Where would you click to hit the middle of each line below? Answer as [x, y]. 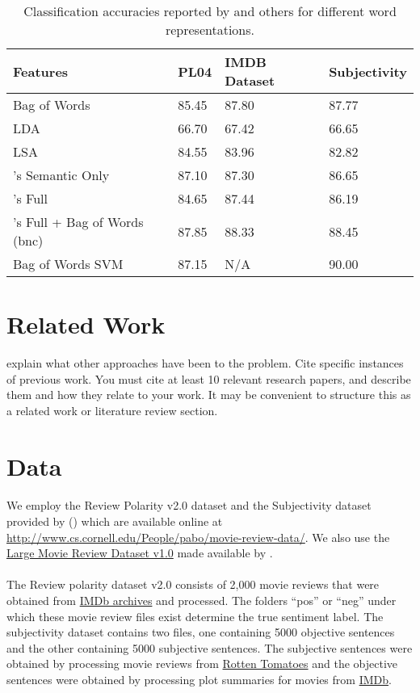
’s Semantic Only [61, 175]
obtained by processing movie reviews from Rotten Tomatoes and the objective [202, 664]
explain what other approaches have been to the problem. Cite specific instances [205, 363]
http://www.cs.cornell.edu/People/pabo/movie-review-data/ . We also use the [198, 537]
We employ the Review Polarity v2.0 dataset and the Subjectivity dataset [189, 505]
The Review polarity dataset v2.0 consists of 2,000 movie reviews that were [193, 584]
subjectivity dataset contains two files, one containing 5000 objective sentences [201, 632]
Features [41, 71]
